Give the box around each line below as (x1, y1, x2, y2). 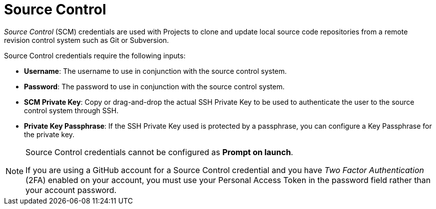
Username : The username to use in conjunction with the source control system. (24, 66, 287, 75)
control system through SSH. (24, 106, 119, 115)
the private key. (24, 130, 75, 139)
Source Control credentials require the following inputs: (4, 51, 186, 60)
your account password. (25, 185, 117, 195)
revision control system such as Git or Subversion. (4, 35, 169, 44)
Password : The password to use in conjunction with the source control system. (24, 82, 285, 91)
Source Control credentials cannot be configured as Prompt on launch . (25, 147, 293, 157)
